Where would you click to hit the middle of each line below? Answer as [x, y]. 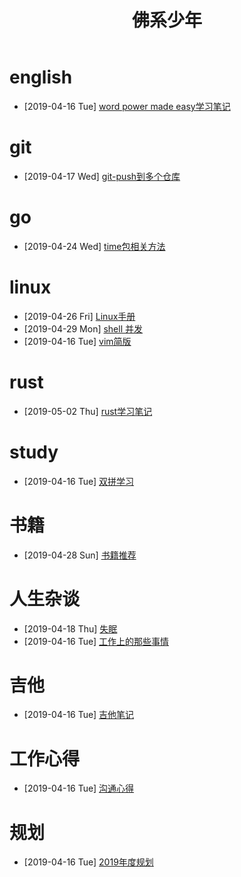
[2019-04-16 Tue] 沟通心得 [79, 788]
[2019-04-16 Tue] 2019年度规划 [88, 862]
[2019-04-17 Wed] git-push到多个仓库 [102, 176]
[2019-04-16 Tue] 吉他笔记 [79, 715]
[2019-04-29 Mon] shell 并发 [83, 328]
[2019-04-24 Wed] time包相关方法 [94, 246]
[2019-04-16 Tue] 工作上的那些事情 [96, 641]
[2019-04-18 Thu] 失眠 [70, 628]
